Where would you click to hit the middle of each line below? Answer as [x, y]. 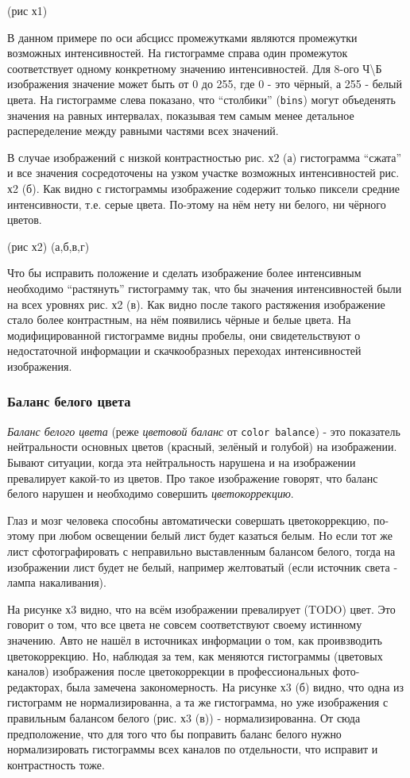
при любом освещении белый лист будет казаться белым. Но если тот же [215, 535]
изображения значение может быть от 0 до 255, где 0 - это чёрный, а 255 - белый [205, 84]
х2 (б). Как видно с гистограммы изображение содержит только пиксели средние [203, 188]
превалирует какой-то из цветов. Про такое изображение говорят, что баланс [193, 478]
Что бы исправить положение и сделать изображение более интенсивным [184, 273]
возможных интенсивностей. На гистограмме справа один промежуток [178, 53]
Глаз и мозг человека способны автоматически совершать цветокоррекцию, [189, 520]
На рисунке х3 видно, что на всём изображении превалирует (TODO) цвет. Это [201, 609]
